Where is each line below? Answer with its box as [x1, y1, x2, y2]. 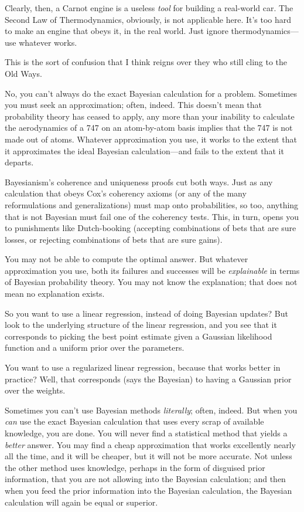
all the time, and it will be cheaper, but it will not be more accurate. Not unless [5, 450, 292, 462]
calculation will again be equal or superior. [5, 496, 158, 508]
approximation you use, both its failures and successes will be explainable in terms [5, 264, 300, 276]
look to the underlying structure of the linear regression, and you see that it [5, 318, 277, 331]
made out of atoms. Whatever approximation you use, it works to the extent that [5, 133, 297, 145]
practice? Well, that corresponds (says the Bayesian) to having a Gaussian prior [5, 372, 292, 385]
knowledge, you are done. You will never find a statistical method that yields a [5, 427, 288, 439]
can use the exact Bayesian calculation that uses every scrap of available [5, 415, 264, 428]
